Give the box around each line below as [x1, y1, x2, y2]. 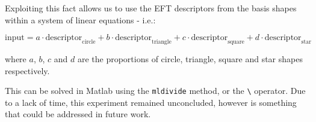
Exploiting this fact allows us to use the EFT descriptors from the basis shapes [5, 2, 297, 14]
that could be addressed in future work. [5, 108, 151, 120]
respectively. [5, 64, 50, 77]
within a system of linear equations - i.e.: [5, 13, 156, 26]
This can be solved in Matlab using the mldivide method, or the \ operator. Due [5, 84, 306, 97]
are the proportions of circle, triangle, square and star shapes [77, 52, 303, 65]
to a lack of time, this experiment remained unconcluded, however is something [5, 96, 297, 108]
